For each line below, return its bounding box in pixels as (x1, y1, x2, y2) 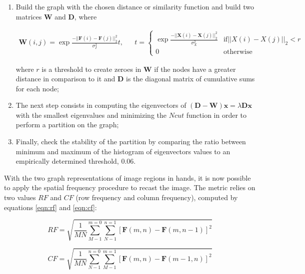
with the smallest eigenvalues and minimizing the (15, 109, 167, 120)
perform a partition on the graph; (15, 119, 119, 130)
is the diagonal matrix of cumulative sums (126, 73, 255, 84)
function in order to (186, 109, 246, 120)
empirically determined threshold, (15, 156, 119, 166)
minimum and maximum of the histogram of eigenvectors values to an (15, 146, 230, 156)
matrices (15, 11, 42, 21)
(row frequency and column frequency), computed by (75, 192, 238, 203)
